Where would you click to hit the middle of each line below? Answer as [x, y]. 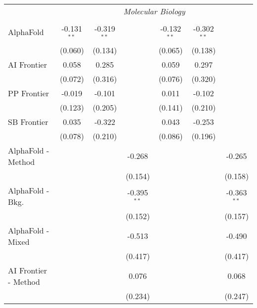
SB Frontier [28, 121]
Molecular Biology [154, 11]
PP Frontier [29, 93]
